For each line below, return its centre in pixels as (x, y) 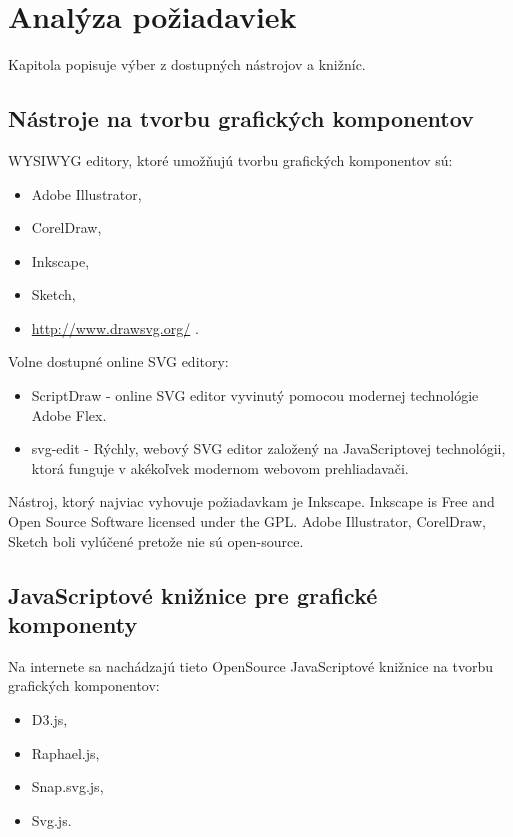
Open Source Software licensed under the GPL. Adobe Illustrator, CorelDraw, (247, 521)
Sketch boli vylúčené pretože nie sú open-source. (156, 540)
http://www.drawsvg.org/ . (115, 327)
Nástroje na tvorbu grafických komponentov (241, 118)
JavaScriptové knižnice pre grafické (193, 594)
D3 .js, (49, 719)
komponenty (73, 624)
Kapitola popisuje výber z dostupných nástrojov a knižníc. (187, 64)
